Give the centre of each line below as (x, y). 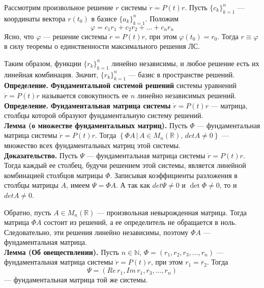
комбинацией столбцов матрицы (54, 175)
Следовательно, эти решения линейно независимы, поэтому (96, 232)
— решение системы (75, 36)
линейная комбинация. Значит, (51, 74)
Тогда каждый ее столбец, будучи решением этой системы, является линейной (125, 165)
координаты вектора (35, 18)
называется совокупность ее (85, 95)
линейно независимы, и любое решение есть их (185, 63)
